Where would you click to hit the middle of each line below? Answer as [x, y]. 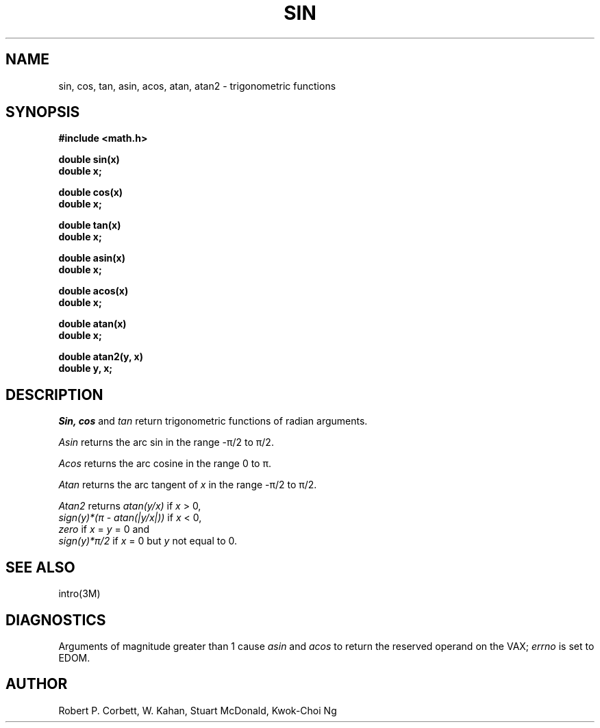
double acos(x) [93, 291]
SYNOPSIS [43, 112]
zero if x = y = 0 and [104, 529]
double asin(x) [92, 258]
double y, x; [86, 368]
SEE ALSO [40, 567]
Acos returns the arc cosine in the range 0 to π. [165, 464]
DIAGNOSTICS [56, 620]
